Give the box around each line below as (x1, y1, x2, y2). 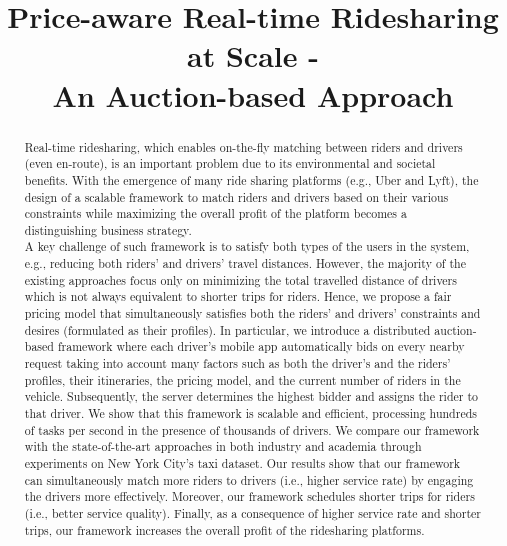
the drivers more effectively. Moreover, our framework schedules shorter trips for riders (24, 488, 475, 505)
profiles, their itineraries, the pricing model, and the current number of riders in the (24, 371, 461, 388)
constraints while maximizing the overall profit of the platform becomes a (24, 205, 407, 222)
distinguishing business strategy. (24, 221, 192, 238)
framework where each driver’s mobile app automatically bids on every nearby (57, 338, 465, 355)
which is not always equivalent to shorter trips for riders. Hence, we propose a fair (24, 288, 452, 305)
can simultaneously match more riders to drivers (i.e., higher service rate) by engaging (24, 471, 474, 488)
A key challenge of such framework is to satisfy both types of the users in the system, (24, 238, 470, 255)
